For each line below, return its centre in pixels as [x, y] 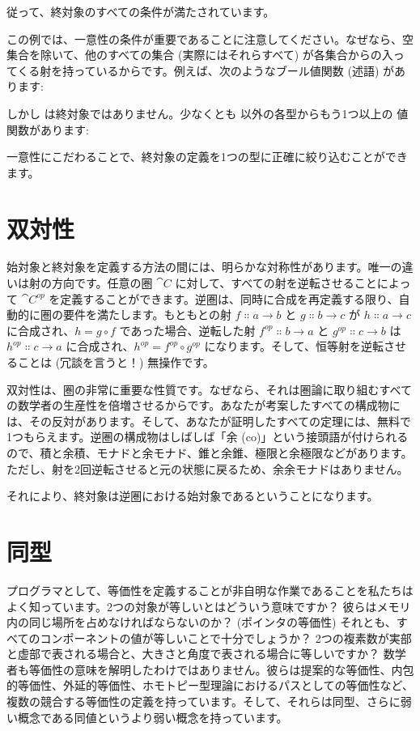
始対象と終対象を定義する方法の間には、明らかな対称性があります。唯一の [204, 267]
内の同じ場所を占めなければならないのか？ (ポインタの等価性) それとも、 [202, 622]
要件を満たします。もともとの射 [147, 314]
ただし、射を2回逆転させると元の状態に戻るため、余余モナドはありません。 [208, 468]
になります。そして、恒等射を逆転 [294, 346]
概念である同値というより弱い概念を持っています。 [153, 717]
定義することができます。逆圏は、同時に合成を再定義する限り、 [229, 298]
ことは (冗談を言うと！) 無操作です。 [116, 362]
